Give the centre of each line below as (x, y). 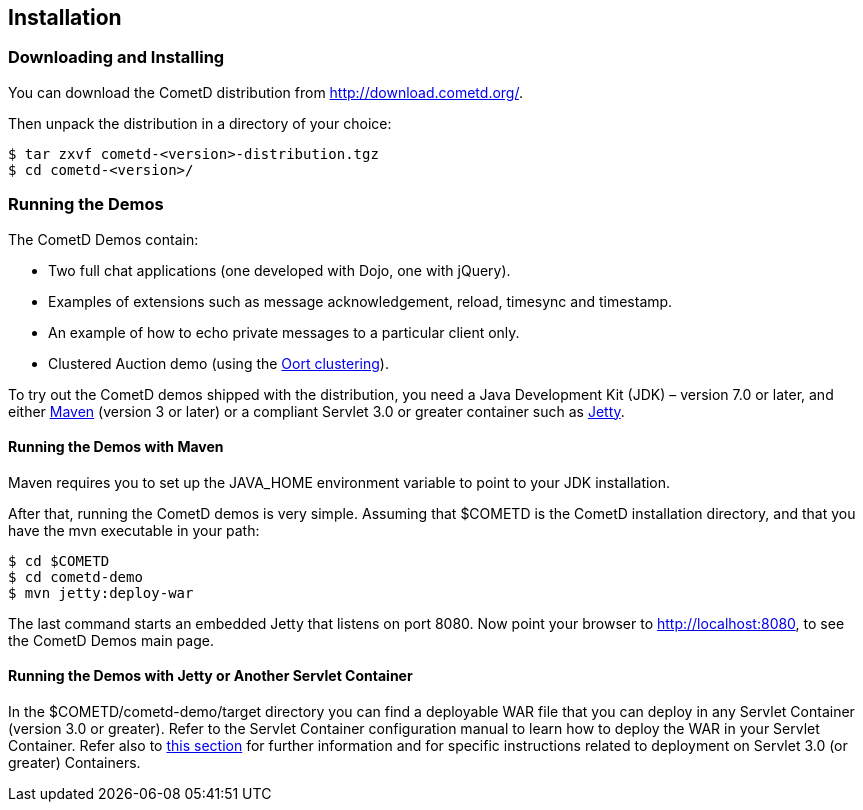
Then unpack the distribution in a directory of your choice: (200, 123)
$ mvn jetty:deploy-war (101, 592)
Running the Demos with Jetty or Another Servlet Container (210, 676)
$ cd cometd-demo (75, 576)
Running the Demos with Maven (116, 447)
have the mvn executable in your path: (134, 530)
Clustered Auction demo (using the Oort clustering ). (218, 363)
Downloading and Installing (116, 57)
